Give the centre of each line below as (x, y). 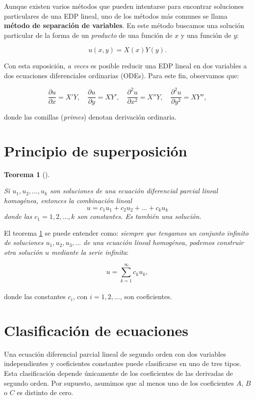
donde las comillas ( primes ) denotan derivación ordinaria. (90, 117)
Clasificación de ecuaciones (96, 330)
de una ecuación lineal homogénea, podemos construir (164, 242)
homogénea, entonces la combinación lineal (68, 200)
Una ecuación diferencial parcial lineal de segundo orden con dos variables (115, 353)
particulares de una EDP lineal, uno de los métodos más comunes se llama (116, 15)
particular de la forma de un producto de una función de (88, 35)
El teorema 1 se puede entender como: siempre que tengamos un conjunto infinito (126, 232)
